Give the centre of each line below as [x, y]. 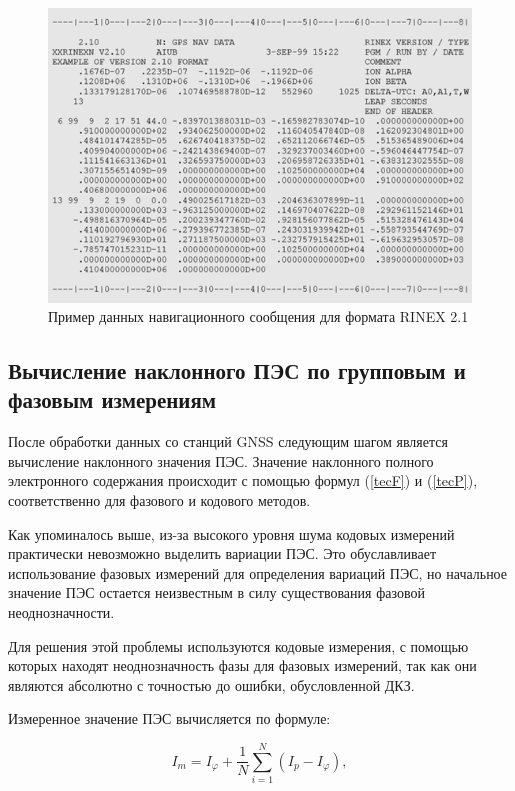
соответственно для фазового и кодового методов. [159, 500]
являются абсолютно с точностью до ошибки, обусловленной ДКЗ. [211, 684]
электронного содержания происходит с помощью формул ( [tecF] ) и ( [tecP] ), [243, 480]
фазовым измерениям [112, 399]
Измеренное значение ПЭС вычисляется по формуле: [169, 718]
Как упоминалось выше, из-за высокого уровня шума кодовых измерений [231, 533]
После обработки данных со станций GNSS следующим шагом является [228, 441]
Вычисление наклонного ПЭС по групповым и [237, 370]
